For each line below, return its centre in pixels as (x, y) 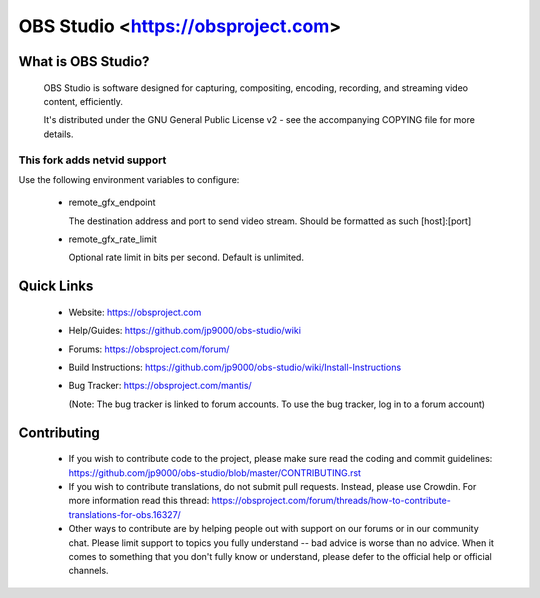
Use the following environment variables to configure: (129, 179)
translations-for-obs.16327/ (125, 514)
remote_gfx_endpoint (112, 202)
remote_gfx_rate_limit (112, 239)
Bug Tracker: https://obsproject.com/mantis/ (160, 386)
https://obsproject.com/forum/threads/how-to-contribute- (331, 501)
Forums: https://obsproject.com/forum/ (149, 349)
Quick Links (56, 286)
